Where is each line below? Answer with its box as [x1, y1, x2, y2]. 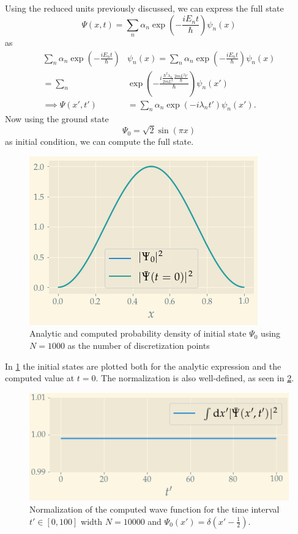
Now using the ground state [5, 112, 109, 125]
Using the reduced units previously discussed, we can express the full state [5, 2, 284, 14]
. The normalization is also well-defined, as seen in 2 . [95, 371, 294, 384]
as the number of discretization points [67, 339, 210, 351]
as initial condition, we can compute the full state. [5, 135, 194, 148]
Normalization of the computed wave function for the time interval [29, 503, 280, 516]
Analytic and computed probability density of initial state [29, 327, 247, 340]
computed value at [5, 371, 75, 384]
